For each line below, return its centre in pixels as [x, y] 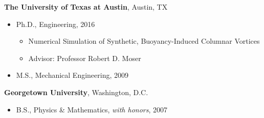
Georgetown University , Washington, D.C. [76, 92]
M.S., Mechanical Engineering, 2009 [72, 75]
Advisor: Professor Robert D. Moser [85, 58]
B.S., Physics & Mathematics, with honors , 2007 [92, 109]
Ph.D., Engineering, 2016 [56, 24]
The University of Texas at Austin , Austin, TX [86, 7]
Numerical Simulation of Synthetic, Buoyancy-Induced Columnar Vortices [144, 41]
